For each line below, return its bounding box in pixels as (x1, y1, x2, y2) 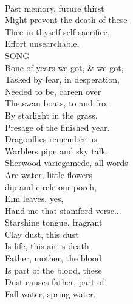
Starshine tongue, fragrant (5, 216, 103, 229)
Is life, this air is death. (5, 240, 92, 252)
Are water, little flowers (5, 168, 93, 181)
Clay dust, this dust (5, 227, 79, 240)
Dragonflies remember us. (5, 133, 100, 145)
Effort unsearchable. (5, 37, 80, 50)
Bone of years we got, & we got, (5, 61, 124, 74)
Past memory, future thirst (5, 1, 104, 14)
